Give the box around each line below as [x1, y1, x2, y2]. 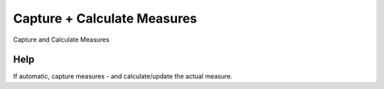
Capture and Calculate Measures [13, 35, 110, 44]
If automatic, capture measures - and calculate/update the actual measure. [13, 72, 233, 81]
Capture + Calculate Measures [13, 11, 198, 26]
